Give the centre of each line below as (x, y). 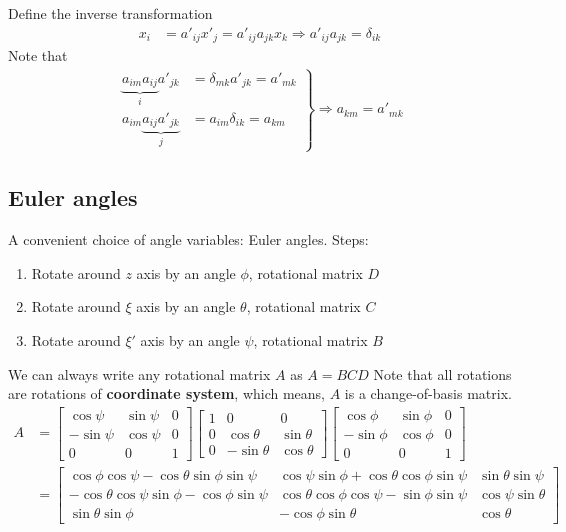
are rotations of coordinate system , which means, (167, 393)
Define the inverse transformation (110, 13)
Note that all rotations (442, 373)
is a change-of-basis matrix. (428, 393)
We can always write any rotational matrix (139, 373)
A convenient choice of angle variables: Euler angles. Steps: (188, 239)
